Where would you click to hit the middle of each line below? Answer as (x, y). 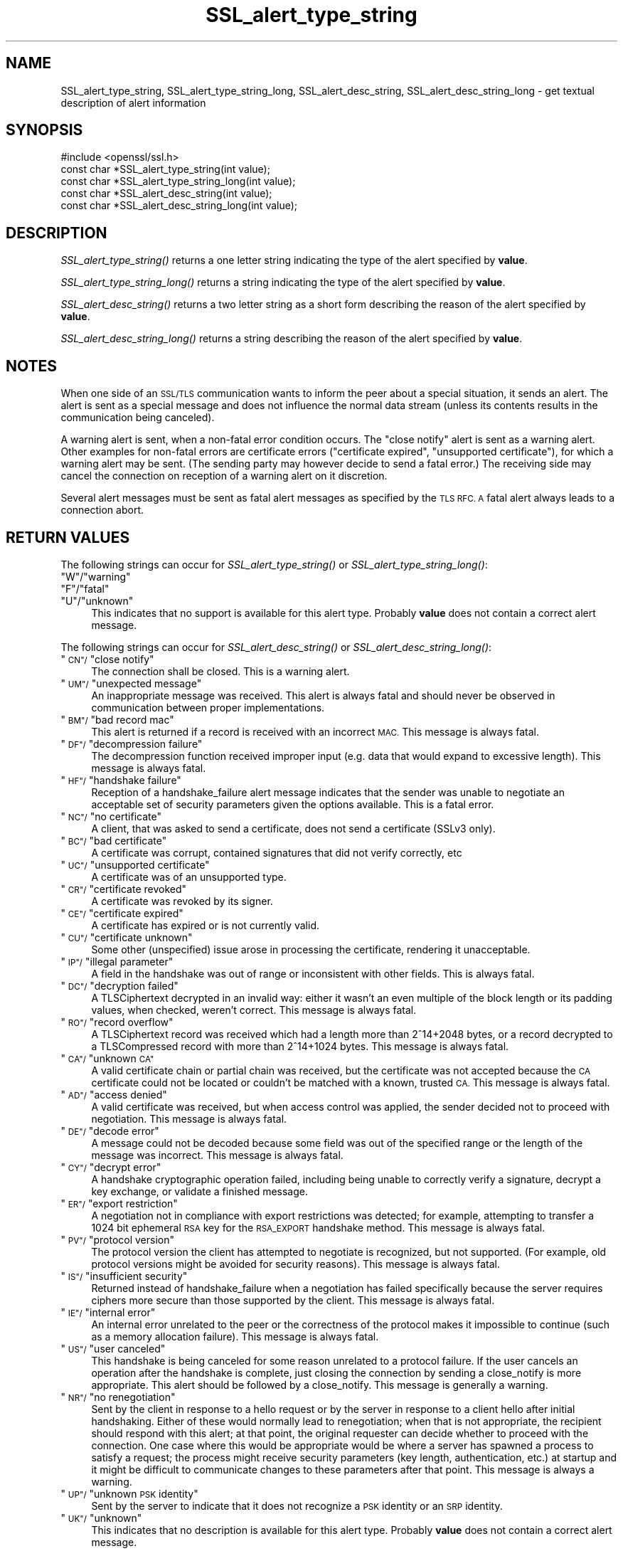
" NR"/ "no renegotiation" (118, 1397)
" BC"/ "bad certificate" (114, 840)
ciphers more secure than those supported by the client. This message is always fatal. (293, 1300)
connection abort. (102, 510)
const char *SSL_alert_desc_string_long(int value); (179, 206)
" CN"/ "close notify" (107, 659)
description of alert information (133, 102)
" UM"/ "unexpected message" (131, 683)
